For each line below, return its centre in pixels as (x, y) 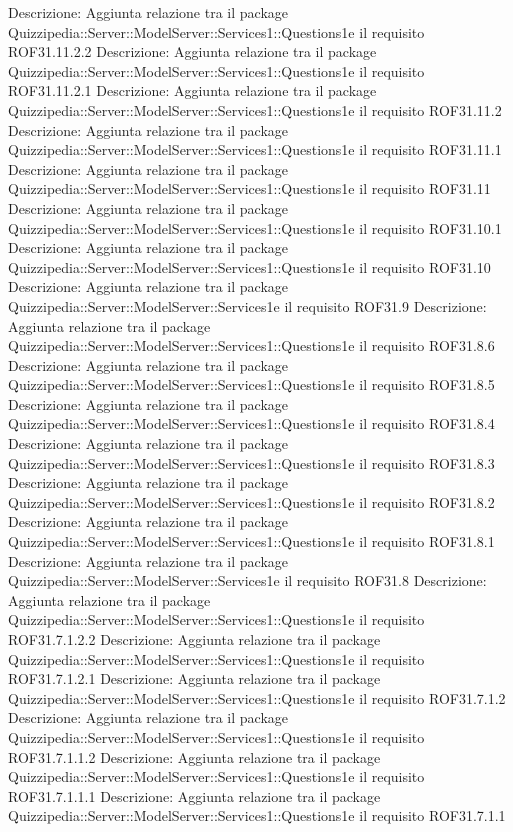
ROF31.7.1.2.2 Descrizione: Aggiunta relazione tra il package (194, 639)
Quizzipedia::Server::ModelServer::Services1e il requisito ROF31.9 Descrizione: (247, 305)
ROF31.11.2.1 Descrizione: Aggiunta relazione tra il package (192, 90)
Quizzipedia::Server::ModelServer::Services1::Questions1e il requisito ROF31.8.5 (251, 384)
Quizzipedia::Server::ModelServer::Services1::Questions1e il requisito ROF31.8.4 (251, 423)
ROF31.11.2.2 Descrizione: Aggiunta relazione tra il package (192, 51)
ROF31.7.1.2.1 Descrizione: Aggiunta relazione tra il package (194, 678)
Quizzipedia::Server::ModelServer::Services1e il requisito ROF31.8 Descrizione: (247, 580)
